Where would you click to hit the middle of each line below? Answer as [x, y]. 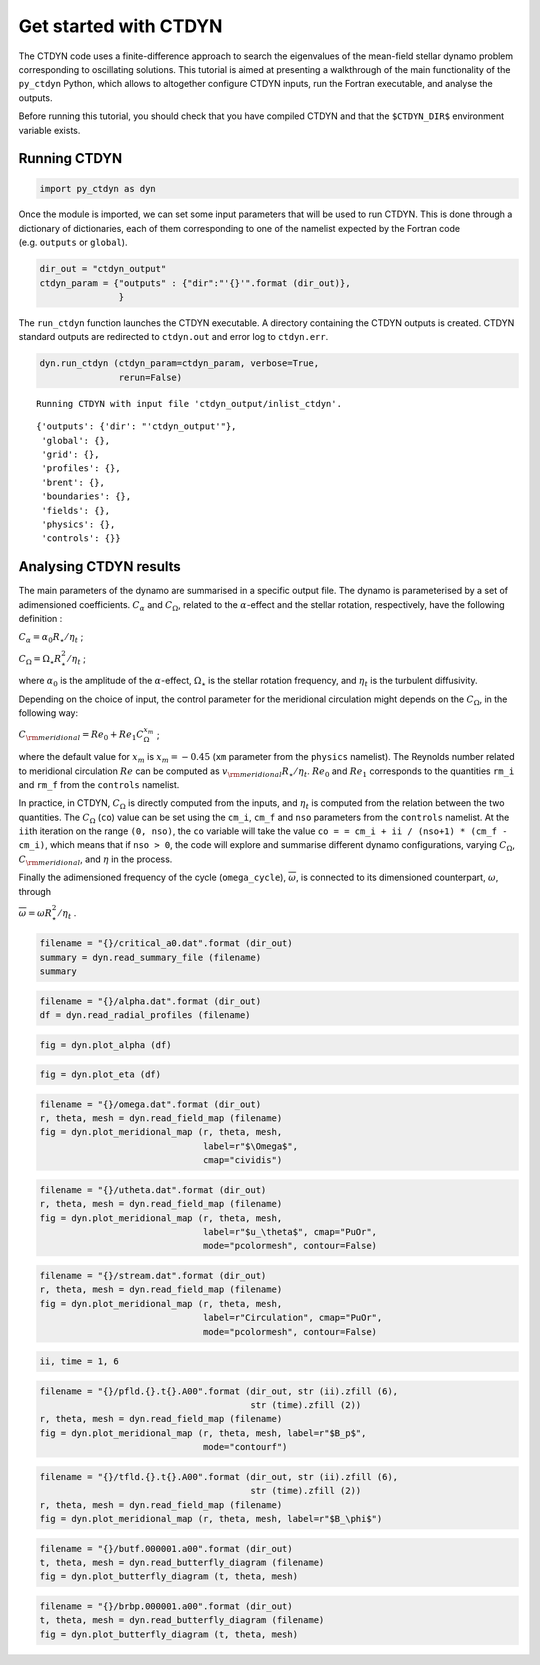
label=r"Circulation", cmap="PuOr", [292, 1318]
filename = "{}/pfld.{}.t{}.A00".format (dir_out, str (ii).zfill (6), [219, 1391]
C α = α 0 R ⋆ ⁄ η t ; [51, 638]
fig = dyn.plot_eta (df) [100, 1074]
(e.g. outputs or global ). [73, 242]
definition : [40, 618]
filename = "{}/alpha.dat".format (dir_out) [150, 1001]
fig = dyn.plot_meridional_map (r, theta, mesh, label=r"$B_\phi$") [211, 1518]
